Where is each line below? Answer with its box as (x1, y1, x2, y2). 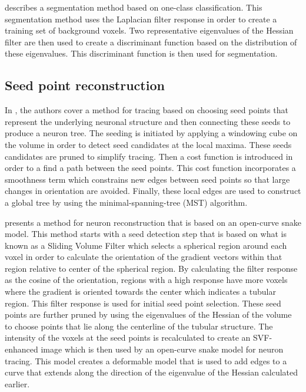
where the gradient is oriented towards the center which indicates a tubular (5, 285, 276, 298)
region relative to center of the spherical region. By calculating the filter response (5, 262, 298, 274)
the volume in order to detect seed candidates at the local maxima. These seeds (5, 138, 292, 150)
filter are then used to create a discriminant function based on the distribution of (5, 35, 297, 48)
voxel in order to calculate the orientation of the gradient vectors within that (5, 251, 282, 263)
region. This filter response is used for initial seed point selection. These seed (5, 297, 281, 309)
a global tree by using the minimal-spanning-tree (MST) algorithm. (5, 196, 248, 208)
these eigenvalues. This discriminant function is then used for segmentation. (5, 47, 278, 60)
